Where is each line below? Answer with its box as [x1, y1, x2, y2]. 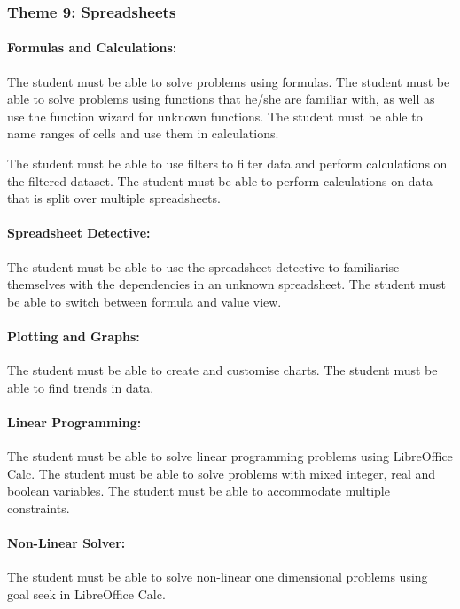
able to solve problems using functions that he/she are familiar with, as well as [7, 90, 435, 108]
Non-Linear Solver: [7, 534, 126, 552]
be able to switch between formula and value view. [7, 292, 282, 310]
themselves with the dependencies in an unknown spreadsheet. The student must [7, 275, 446, 293]
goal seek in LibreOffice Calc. [7, 584, 166, 603]
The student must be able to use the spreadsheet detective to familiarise [7, 257, 400, 276]
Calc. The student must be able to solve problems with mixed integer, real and [7, 464, 435, 482]
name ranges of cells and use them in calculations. [7, 124, 279, 143]
